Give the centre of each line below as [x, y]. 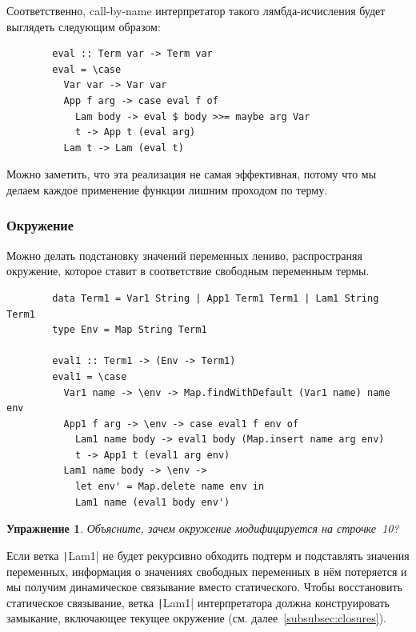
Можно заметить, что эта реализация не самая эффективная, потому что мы [192, 174]
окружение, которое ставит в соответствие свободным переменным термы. [188, 271]
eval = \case [87, 69]
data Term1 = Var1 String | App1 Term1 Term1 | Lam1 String [216, 298]
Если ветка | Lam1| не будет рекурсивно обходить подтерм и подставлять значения [208, 555]
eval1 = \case [90, 376]
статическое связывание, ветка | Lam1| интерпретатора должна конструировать [198, 602]
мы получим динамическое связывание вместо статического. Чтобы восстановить [204, 587]
